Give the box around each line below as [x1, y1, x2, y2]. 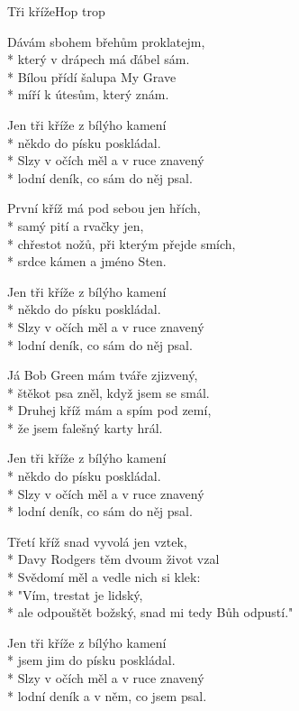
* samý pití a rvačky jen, [7, 216, 144, 235]
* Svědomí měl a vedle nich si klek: [7, 568, 201, 586]
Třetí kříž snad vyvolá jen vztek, [7, 531, 187, 550]
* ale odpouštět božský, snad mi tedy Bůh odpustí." [7, 603, 294, 622]
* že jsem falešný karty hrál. [7, 418, 163, 437]
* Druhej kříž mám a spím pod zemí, [7, 401, 212, 420]
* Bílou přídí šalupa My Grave [7, 67, 177, 86]
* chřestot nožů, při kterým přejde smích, [7, 234, 236, 253]
